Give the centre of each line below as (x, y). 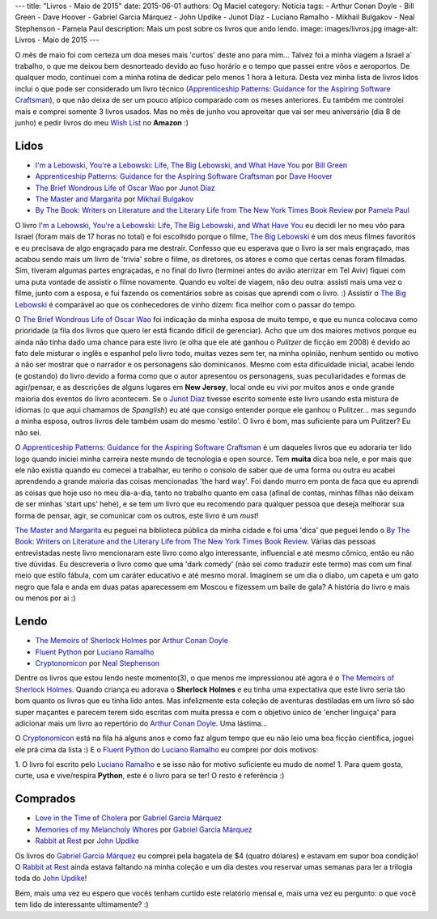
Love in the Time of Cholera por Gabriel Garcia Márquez (129, 818)
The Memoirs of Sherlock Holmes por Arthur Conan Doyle (132, 641)
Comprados (45, 799)
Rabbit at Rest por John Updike (87, 841)
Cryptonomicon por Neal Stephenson (98, 663)
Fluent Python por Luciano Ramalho (95, 652)
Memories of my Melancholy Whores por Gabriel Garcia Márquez (144, 829)
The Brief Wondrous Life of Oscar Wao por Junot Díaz (125, 188)
